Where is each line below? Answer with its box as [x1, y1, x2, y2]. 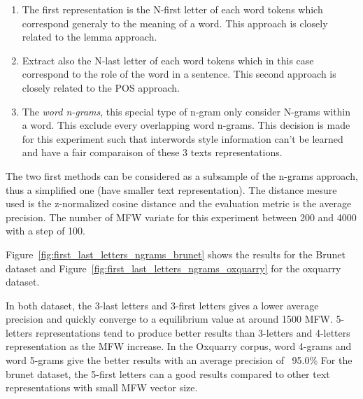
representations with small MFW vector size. [6, 380, 198, 395]
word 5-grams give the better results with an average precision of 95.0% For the [6, 353, 353, 367]
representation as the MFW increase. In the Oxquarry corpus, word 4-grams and [6, 339, 352, 353]
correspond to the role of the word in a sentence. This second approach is [22, 66, 336, 81]
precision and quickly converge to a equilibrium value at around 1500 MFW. [6, 311, 333, 326]
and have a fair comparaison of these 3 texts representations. [22, 145, 283, 160]
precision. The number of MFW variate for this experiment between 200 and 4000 [6, 209, 357, 224]
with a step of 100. [6, 223, 86, 238]
